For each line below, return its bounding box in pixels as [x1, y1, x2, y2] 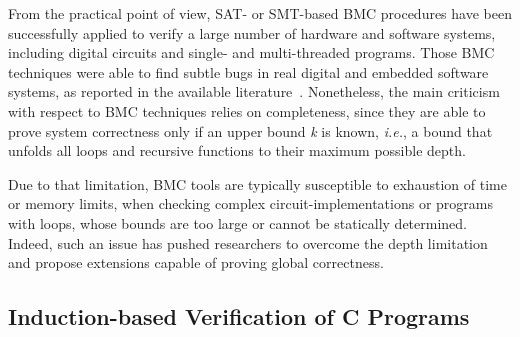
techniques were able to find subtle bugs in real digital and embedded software [8, 61, 489, 82]
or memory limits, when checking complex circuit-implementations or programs [8, 193, 493, 214]
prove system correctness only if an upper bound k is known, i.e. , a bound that [8, 120, 493, 141]
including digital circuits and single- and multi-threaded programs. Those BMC [8, 42, 495, 63]
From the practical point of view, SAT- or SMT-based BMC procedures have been [8, 3, 512, 23]
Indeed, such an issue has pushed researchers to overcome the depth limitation [8, 232, 488, 253]
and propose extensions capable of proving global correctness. [8, 252, 384, 273]
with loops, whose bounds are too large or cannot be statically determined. [8, 212, 467, 233]
